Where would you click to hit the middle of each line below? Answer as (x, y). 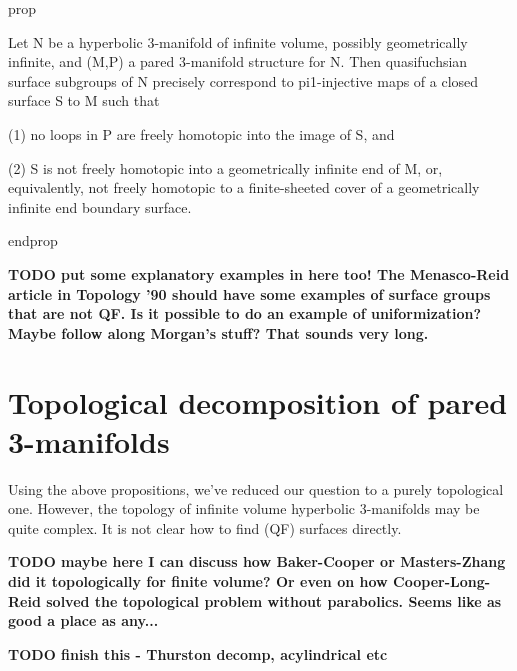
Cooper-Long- (442, 581)
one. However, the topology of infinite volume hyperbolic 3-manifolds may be (244, 508)
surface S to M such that (84, 100)
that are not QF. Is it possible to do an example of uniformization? (245, 313)
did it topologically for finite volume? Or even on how (198, 581)
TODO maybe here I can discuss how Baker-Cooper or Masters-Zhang (257, 561)
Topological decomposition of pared (258, 401)
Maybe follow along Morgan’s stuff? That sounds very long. (218, 332)
